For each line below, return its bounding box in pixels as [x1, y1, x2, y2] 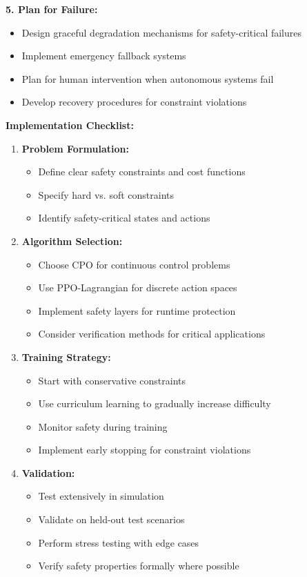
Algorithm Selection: [21, 233, 123, 248]
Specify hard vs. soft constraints [38, 187, 174, 202]
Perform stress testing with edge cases [38, 535, 199, 549]
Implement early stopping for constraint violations [38, 442, 251, 457]
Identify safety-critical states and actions [38, 211, 210, 225]
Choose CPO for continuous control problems [38, 257, 230, 271]
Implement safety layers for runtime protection [38, 303, 236, 317]
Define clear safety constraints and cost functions [38, 164, 246, 179]
